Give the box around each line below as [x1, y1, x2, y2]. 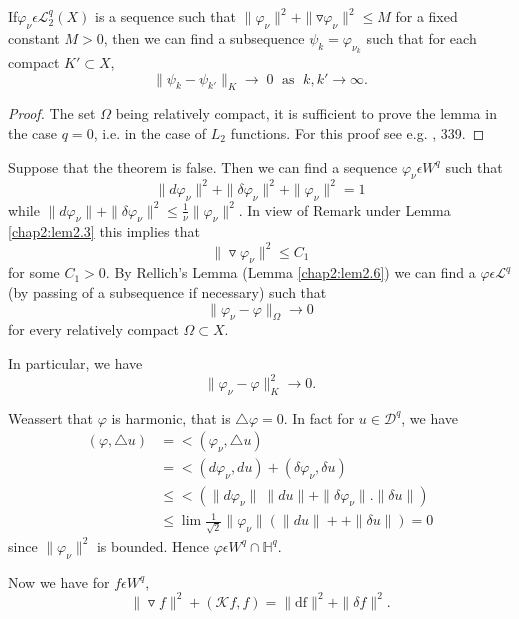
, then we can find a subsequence [103, 27, 305, 48]
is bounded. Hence [96, 535, 210, 556]
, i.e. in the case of [93, 122, 207, 143]
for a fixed [395, 6, 458, 26]
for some [8, 262, 60, 283]
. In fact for [283, 407, 355, 428]
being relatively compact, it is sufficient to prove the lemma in [115, 103, 497, 124]
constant [8, 27, 60, 48]
